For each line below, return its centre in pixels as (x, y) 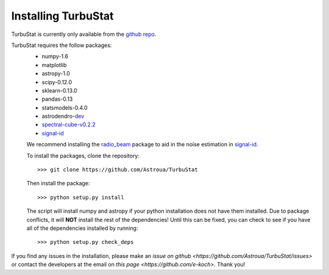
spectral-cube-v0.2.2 (69, 124)
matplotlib (54, 65)
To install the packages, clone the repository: (83, 155)
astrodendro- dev (63, 116)
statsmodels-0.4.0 (65, 107)
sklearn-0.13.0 (59, 90)
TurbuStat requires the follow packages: (62, 45)
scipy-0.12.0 (57, 82)
